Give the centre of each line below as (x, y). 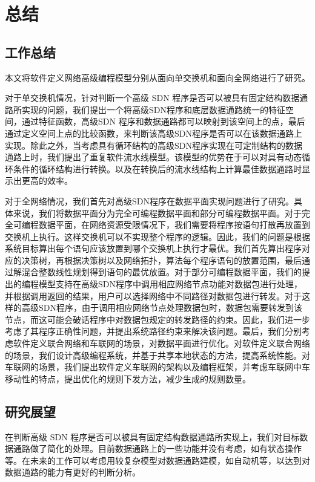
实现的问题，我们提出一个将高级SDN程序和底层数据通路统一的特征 (153, 109)
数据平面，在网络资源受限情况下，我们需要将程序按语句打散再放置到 (174, 225)
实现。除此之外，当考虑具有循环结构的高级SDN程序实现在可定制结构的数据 (154, 145)
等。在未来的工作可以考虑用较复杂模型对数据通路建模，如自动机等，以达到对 (157, 460)
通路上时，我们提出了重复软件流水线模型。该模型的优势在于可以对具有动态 (153, 157)
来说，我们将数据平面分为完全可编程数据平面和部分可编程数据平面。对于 (157, 213)
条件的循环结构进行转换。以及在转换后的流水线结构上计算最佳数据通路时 (157, 168)
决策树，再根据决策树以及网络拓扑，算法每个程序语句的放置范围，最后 (161, 260)
